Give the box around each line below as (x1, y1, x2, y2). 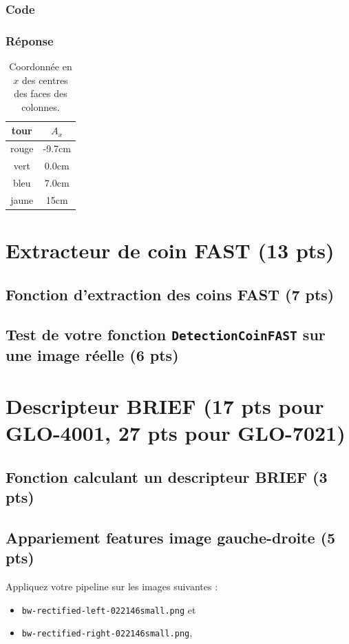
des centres (21, 72, 68, 87)
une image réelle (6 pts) (6, 344, 179, 366)
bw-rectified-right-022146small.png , (21, 625, 193, 640)
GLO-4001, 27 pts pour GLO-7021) (6, 419, 346, 447)
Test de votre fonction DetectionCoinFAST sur (6, 324, 326, 345)
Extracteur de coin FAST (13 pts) (6, 236, 335, 264)
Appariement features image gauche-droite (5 (6, 526, 336, 548)
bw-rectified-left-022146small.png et (21, 602, 196, 616)
